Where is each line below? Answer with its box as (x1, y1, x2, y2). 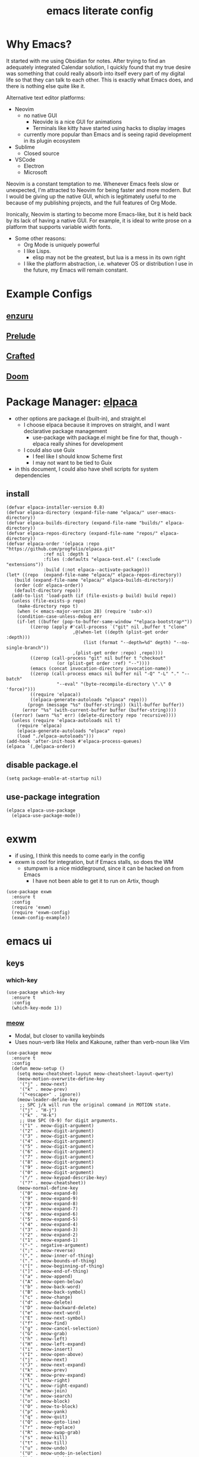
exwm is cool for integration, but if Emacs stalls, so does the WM (14, 859, 174, 865)
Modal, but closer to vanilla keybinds (14, 1032, 105, 1039)
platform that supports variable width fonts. (6, 223, 112, 230)
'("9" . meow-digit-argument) (19, 1165, 94, 1171)
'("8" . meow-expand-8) (19, 1201, 78, 1207)
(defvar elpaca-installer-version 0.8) (6, 504, 105, 510)
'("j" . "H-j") (19, 1107, 58, 1114)
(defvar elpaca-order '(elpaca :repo (6, 541, 100, 547)
